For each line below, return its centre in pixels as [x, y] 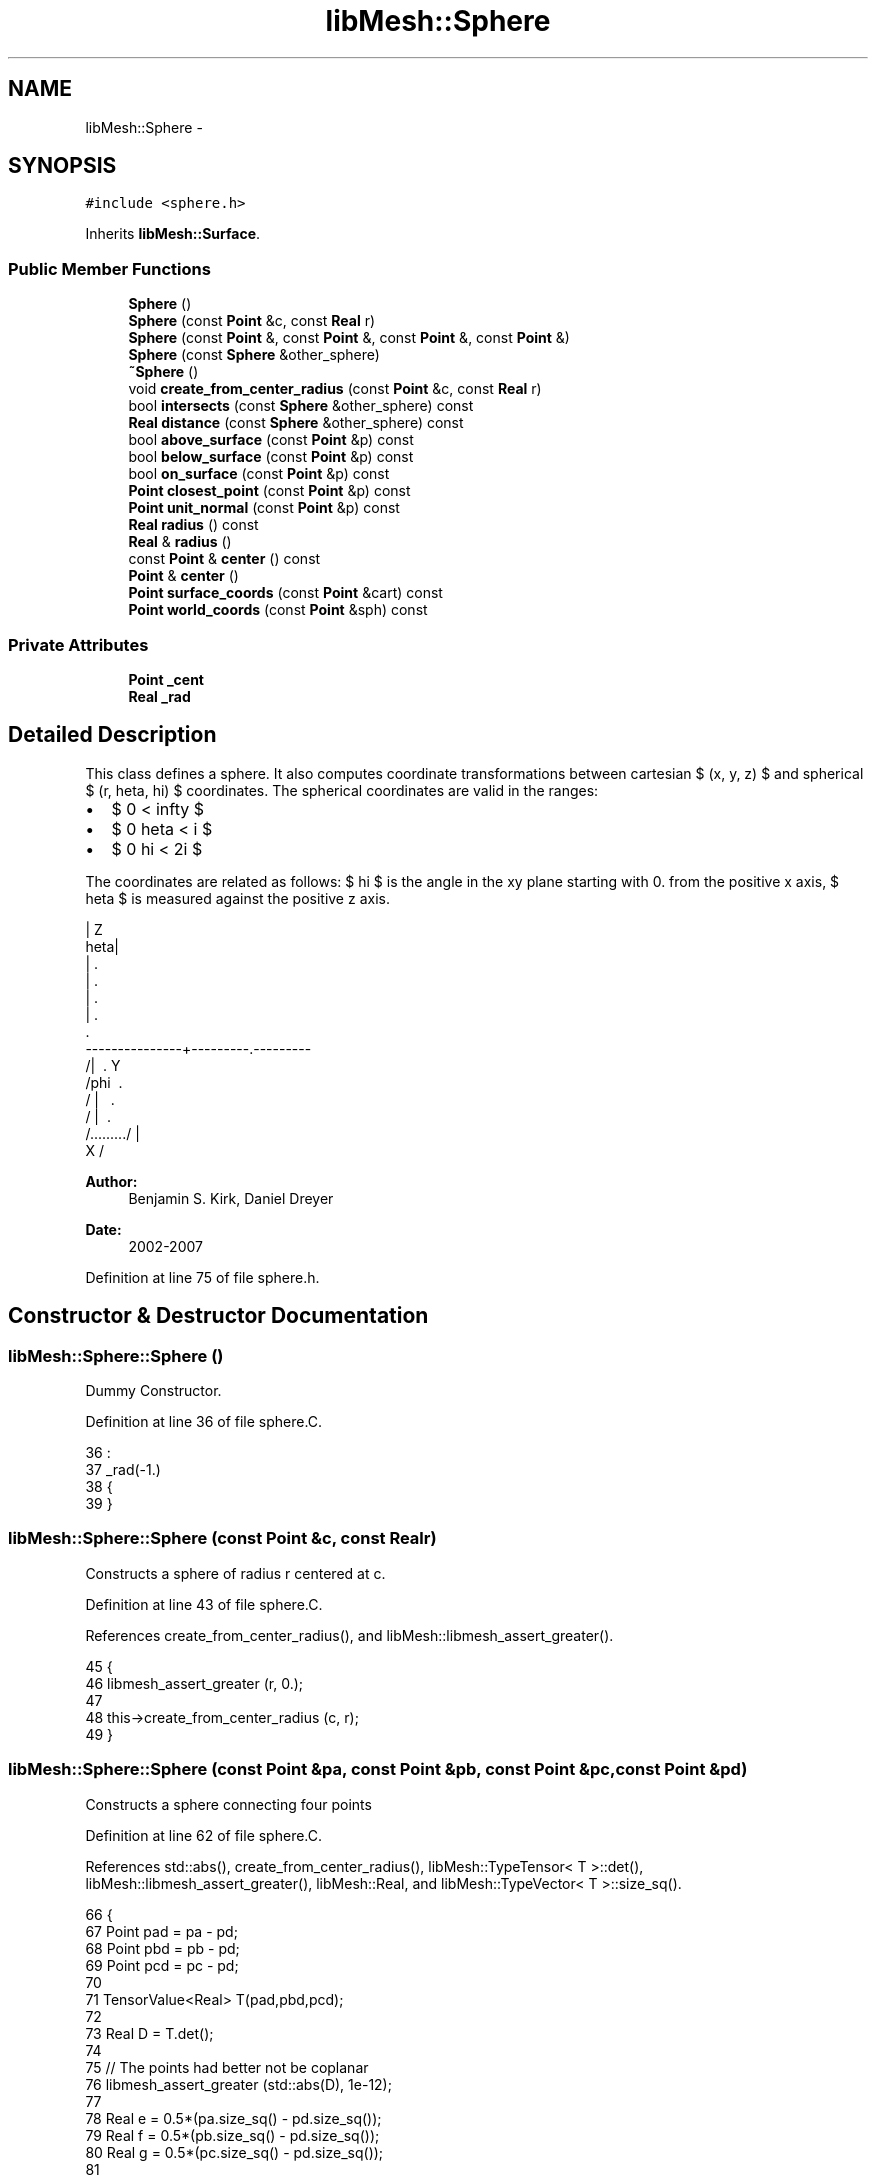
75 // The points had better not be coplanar [227, 2067]
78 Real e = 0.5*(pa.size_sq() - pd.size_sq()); [233, 2118]
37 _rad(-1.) [123, 1469]
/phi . [104, 1082]
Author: [111, 1181]
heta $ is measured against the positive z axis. [237, 898]
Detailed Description [112, 735]
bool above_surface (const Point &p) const [271, 440]
